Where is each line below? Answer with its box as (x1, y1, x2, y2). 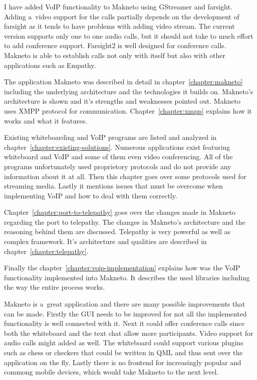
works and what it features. (4, 115, 87, 126)
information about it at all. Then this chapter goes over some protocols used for (4, 171, 247, 181)
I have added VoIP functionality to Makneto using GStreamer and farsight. (4, 1, 233, 11)
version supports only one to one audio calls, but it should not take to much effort (4, 30, 254, 41)
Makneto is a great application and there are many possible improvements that (4, 299, 245, 309)
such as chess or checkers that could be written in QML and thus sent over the (4, 347, 243, 357)
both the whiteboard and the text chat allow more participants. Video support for (4, 327, 254, 338)
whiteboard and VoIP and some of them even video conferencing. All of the (4, 151, 233, 162)
